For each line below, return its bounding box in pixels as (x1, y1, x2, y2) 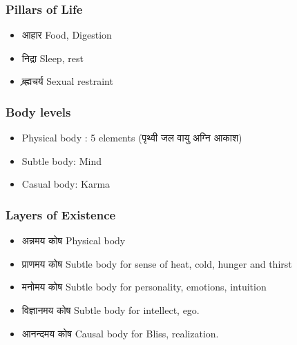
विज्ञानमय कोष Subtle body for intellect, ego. (21, 303, 200, 317)
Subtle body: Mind (21, 153, 102, 168)
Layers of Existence (6, 206, 116, 223)
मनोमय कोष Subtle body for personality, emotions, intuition (21, 279, 267, 294)
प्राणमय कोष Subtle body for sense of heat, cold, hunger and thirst (21, 256, 292, 270)
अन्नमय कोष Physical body (21, 233, 126, 248)
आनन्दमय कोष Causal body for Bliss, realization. (21, 326, 219, 340)
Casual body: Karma (21, 177, 111, 191)
